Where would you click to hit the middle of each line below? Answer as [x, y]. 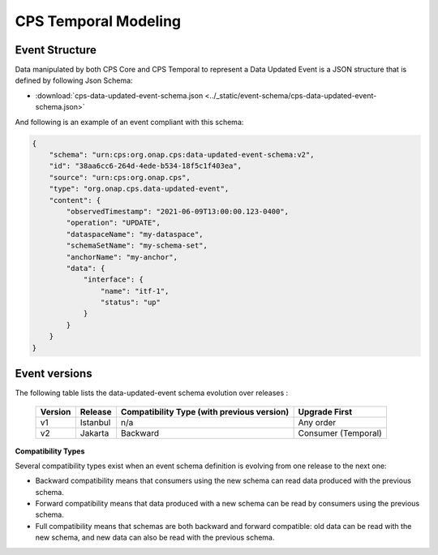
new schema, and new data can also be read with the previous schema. [155, 538]
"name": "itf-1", [135, 291]
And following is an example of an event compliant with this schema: [129, 122]
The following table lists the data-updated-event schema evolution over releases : [152, 393]
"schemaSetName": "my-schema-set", [137, 246]
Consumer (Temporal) [340, 432]
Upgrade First [325, 411]
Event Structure [56, 50]
